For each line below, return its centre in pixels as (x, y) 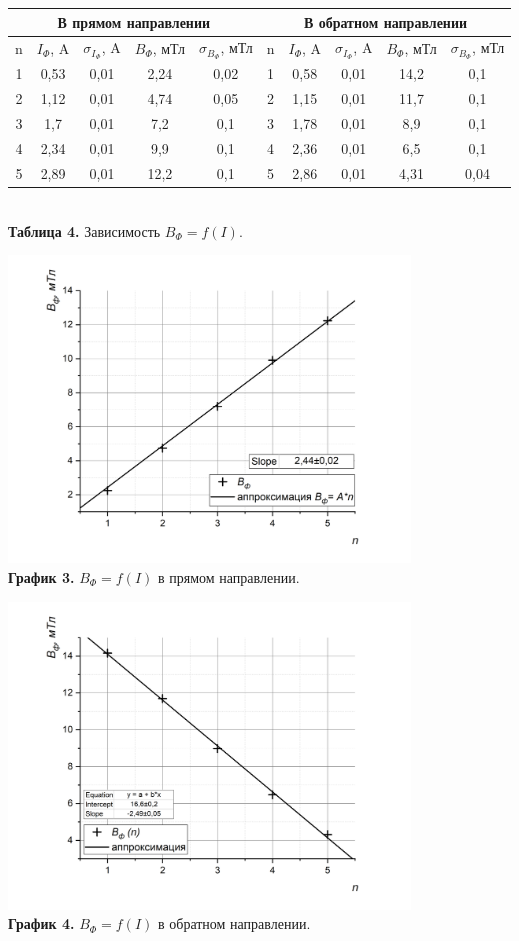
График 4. (41, 923)
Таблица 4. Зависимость (84, 230)
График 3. (41, 576)
